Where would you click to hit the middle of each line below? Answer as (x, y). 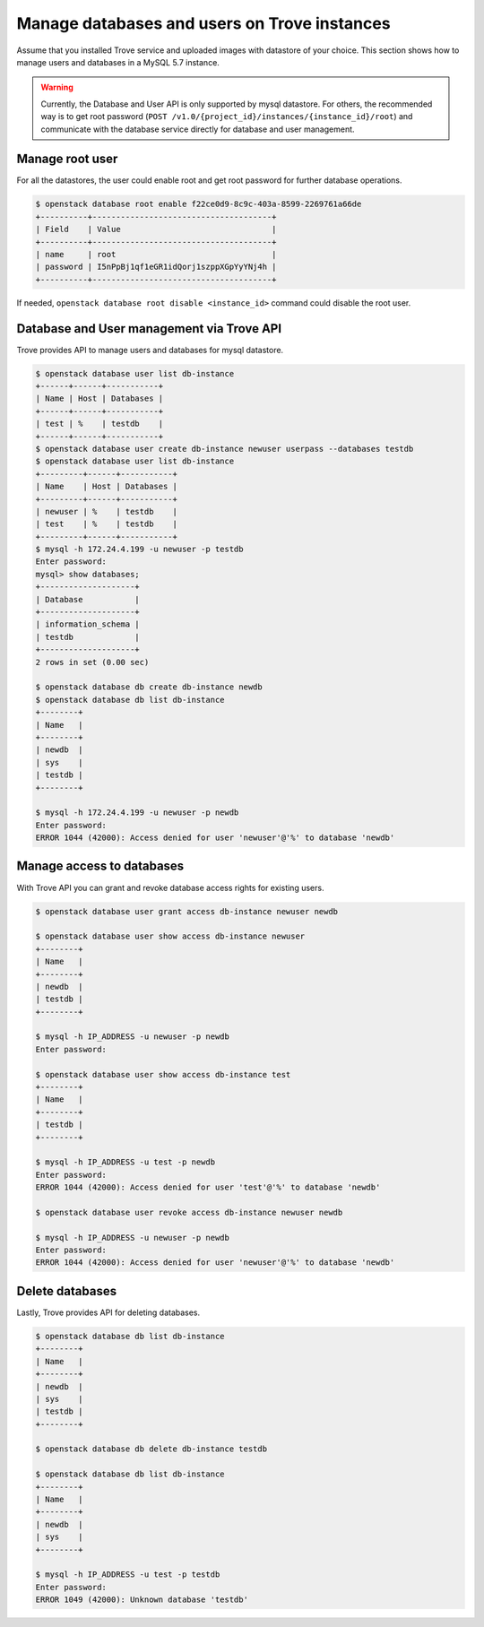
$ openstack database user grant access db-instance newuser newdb (187, 911)
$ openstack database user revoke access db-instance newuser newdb (189, 1212)
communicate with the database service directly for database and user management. (198, 129)
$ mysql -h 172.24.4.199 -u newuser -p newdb (137, 813)
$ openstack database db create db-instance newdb (149, 687)
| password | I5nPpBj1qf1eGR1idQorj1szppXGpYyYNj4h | (156, 267)
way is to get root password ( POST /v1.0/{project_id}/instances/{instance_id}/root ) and (227, 117)
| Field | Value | (156, 229)
